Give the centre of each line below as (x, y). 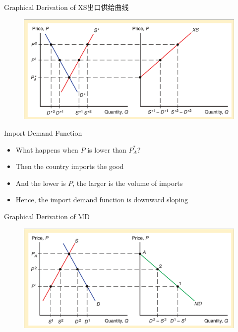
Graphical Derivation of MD (47, 216)
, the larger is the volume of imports (128, 183)
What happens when (47, 149)
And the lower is (41, 183)
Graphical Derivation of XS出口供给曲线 (66, 7)
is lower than (107, 149)
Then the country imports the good (70, 166)
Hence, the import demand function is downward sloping (102, 200)
